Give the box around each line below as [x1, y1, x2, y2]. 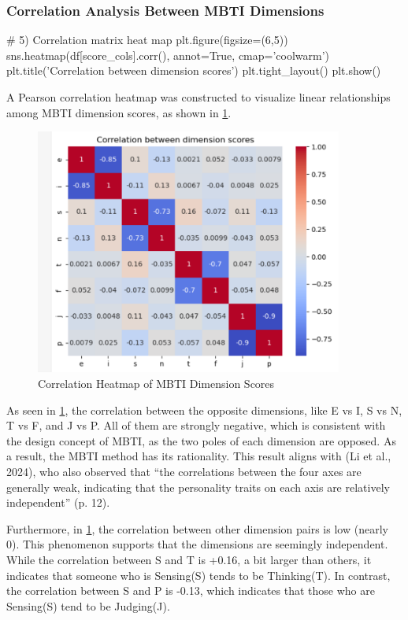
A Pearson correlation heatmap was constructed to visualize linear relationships [6, 89, 391, 105]
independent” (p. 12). [6, 494, 110, 511]
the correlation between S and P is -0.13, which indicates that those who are [6, 582, 375, 599]
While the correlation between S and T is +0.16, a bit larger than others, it [6, 551, 372, 567]
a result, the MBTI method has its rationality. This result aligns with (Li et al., [6, 448, 391, 464]
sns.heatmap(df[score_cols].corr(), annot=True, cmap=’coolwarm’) [6, 46, 330, 63]
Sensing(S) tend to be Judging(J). [6, 597, 170, 614]
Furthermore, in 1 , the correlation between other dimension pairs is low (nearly [6, 520, 388, 537]
